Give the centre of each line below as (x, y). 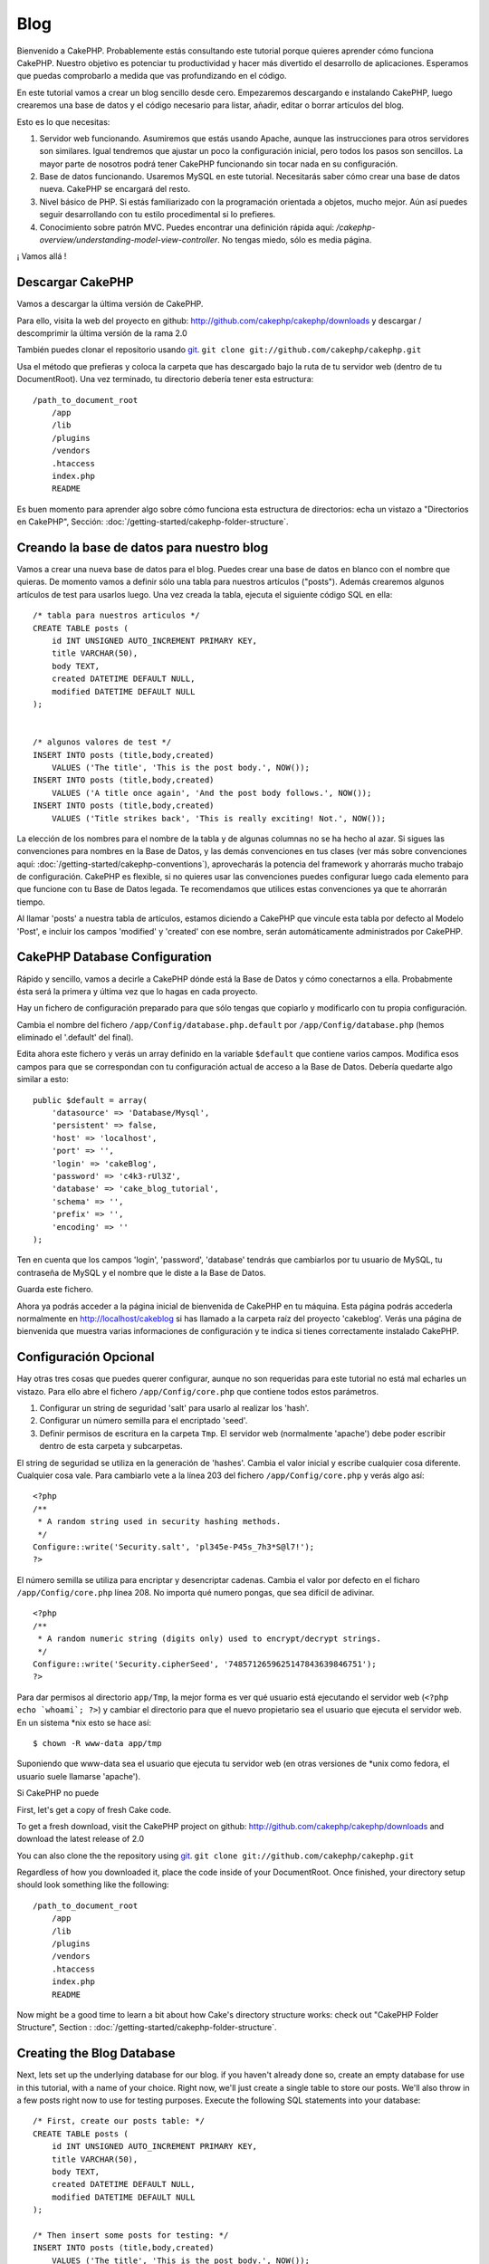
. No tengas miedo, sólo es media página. (295, 240)
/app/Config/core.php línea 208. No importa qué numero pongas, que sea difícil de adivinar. (196, 1593)
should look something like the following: (93, 1885)
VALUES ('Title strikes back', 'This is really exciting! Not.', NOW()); (219, 818)
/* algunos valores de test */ (102, 742)
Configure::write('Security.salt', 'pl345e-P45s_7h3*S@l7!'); (174, 1547)
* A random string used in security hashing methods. (159, 1522)
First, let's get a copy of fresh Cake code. (94, 1809)
